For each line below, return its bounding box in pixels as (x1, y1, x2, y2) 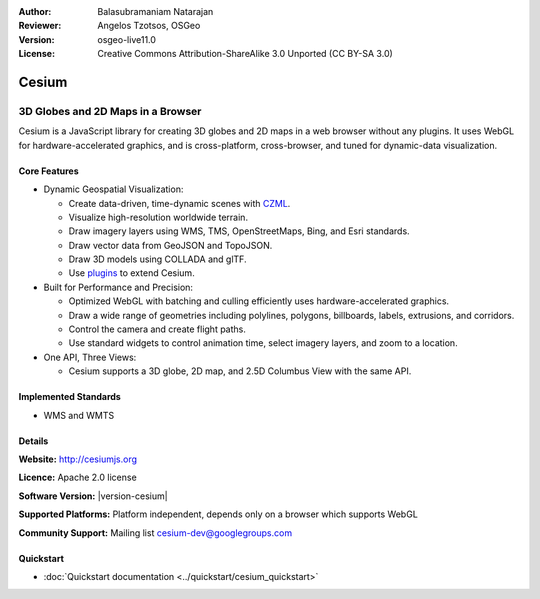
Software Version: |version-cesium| (18, 490, 169, 502)
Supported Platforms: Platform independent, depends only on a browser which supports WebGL (18, 508, 419, 520)
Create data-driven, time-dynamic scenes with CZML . (68, 197, 291, 209)
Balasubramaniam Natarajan (97, 6, 214, 17)
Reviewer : (18, 20, 62, 32)
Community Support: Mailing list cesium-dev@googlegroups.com (18, 526, 293, 539)
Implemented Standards (18, 391, 122, 403)
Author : (18, 6, 52, 17)
